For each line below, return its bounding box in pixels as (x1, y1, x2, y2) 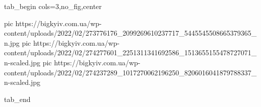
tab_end (4, 93, 31, 104)
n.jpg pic (4, 37, 31, 48)
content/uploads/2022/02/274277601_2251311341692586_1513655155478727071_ (4, 47, 257, 58)
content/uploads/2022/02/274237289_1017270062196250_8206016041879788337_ (4, 67, 257, 77)
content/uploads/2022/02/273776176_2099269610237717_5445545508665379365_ (4, 28, 257, 38)
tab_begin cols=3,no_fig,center (4, 1, 102, 11)
